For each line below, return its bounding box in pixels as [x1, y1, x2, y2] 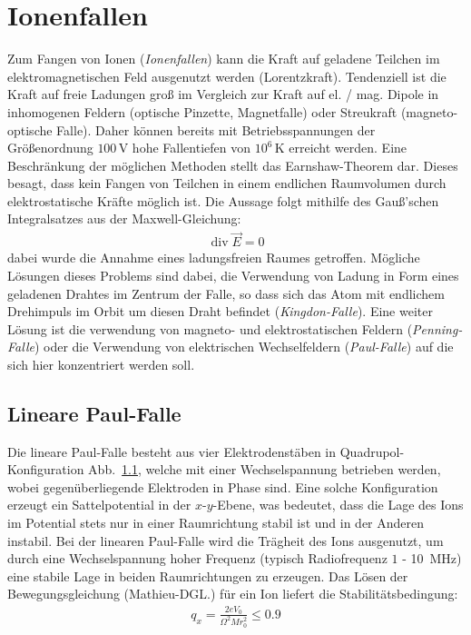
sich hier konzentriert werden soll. [7, 354, 195, 373]
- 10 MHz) [402, 549, 462, 568]
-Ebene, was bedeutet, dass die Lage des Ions [212, 495, 464, 514]
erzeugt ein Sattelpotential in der [7, 495, 191, 514]
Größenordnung [7, 138, 93, 157]
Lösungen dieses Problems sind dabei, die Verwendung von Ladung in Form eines [7, 265, 459, 284]
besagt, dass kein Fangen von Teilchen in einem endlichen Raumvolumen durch [7, 174, 446, 193]
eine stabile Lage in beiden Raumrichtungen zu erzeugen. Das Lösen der [7, 566, 408, 585]
